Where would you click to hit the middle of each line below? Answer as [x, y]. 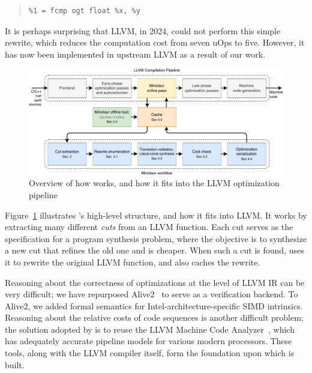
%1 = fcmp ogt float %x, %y [84, 11]
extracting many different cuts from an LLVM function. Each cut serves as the [149, 227]
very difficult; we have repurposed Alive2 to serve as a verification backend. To [151, 294]
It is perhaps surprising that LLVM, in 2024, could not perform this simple [143, 30]
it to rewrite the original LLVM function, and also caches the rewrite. [133, 262]
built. [15, 364]
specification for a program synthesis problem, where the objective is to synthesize [156, 238]
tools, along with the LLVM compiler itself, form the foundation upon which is [150, 353]
